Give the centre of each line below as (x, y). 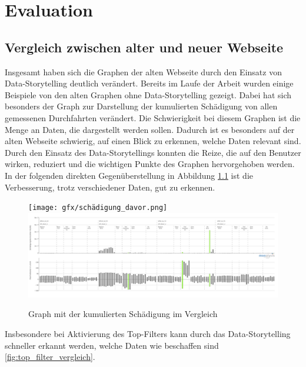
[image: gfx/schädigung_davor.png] (98, 208)
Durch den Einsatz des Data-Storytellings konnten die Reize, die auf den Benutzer (153, 152)
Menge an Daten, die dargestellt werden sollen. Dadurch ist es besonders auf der (150, 129)
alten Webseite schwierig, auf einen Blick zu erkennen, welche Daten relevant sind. (153, 141)
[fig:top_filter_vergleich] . (50, 357)
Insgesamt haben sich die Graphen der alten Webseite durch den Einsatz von (143, 71)
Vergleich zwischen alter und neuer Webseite (144, 47)
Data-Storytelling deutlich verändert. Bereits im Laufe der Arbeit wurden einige (149, 83)
